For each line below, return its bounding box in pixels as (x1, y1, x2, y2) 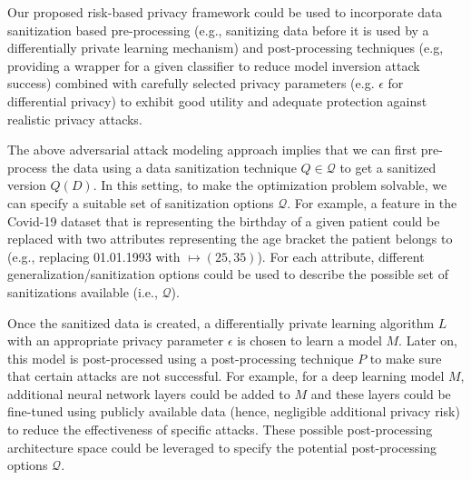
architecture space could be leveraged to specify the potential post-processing (7, 437, 437, 456)
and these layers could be (310, 384, 451, 403)
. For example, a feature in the (287, 193, 457, 212)
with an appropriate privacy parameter (7, 331, 224, 350)
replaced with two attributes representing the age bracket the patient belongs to (7, 229, 453, 248)
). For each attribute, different (257, 246, 425, 265)
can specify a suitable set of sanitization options (7, 193, 274, 212)
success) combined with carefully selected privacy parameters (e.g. (7, 74, 375, 93)
